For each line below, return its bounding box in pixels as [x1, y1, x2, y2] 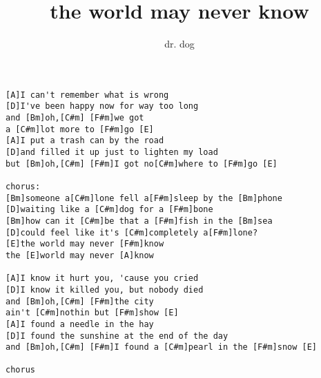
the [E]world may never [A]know [6, 250, 154, 260]
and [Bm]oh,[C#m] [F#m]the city [6, 296, 154, 306]
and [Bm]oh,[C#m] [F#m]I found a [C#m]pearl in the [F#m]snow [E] [6, 342, 318, 353]
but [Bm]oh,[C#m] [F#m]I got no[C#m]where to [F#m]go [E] [6, 158, 278, 169]
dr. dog [164, 36, 195, 51]
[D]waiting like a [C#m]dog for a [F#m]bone [6, 204, 213, 215]
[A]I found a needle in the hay [6, 319, 154, 329]
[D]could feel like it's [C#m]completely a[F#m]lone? [6, 227, 258, 238]
